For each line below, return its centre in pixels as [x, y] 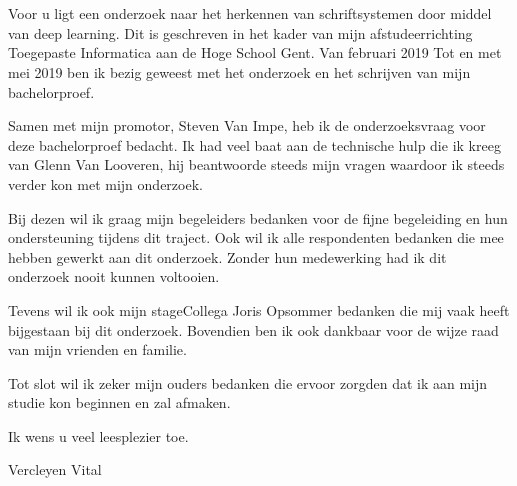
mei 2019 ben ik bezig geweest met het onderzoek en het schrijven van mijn [239, 71]
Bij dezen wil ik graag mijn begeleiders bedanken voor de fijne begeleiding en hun [258, 217]
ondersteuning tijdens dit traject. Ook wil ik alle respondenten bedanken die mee [256, 237]
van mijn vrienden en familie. [97, 349]
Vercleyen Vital [55, 469]
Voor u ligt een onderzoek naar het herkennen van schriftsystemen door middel [250, 13]
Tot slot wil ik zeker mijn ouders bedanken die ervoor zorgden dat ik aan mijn [248, 382]
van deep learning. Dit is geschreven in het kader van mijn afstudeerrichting [240, 32]
